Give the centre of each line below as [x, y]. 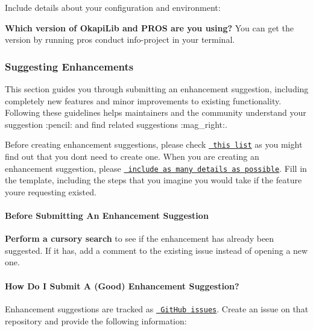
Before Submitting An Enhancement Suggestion [107, 216]
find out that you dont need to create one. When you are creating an [132, 156]
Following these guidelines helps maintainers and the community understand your [156, 112]
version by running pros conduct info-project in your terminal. [120, 39]
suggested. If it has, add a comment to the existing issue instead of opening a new [156, 250]
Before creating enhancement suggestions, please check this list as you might [154, 144]
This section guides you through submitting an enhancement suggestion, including [157, 89]
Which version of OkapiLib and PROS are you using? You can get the [149, 27]
